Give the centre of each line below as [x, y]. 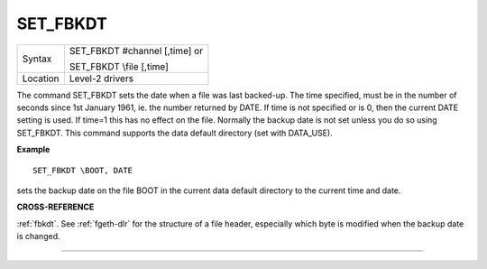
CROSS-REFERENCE [55, 207]
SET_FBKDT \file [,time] [119, 66]
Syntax [37, 59]
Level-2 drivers [101, 79]
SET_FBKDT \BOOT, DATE [83, 170]
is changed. [38, 237]
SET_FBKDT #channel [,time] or [136, 51]
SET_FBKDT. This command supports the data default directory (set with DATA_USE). [175, 133]
